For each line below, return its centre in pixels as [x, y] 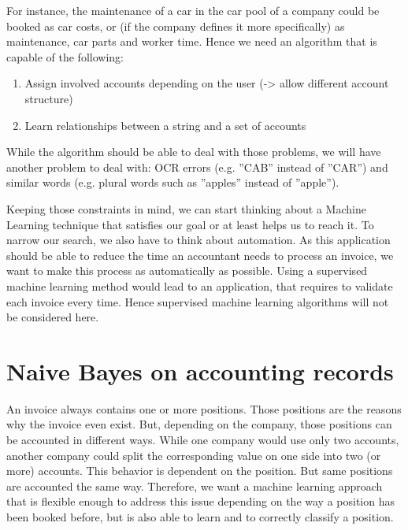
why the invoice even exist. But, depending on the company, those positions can [199, 424]
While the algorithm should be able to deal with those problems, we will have [194, 152]
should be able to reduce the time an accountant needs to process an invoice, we [200, 255]
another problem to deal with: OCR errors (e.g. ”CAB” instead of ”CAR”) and [197, 167]
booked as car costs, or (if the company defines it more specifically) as [176, 26]
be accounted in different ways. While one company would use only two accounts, [203, 439]
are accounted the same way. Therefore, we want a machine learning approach [195, 486]
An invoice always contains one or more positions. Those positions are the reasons [204, 408]
